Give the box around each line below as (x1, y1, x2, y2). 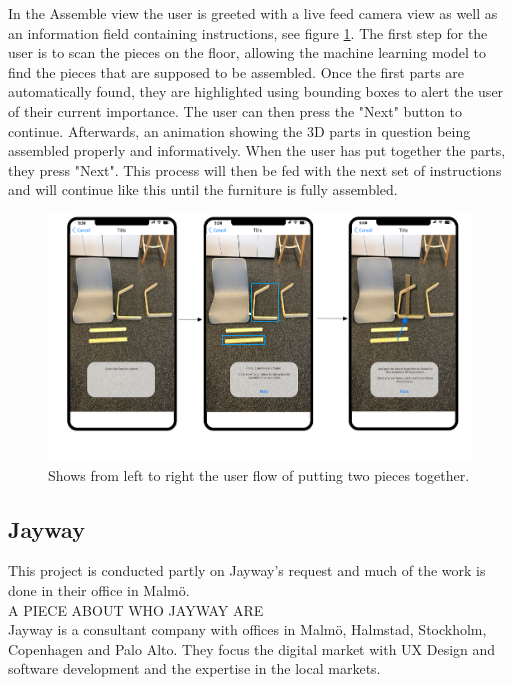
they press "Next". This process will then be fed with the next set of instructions (8, 159, 502, 180)
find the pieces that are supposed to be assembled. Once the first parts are (8, 61, 465, 82)
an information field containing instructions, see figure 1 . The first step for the (8, 22, 488, 43)
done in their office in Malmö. (8, 579, 190, 600)
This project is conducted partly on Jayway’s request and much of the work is (8, 560, 486, 581)
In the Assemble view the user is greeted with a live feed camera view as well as (8, 3, 498, 23)
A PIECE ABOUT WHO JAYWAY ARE (8, 599, 264, 620)
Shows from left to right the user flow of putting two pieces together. (48, 464, 470, 485)
